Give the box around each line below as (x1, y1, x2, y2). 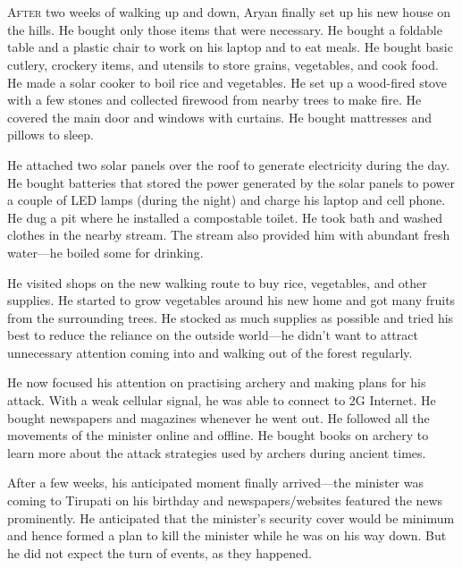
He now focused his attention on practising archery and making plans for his (7, 373, 426, 392)
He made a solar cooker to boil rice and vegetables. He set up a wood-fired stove (7, 72, 447, 91)
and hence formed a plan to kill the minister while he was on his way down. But (7, 526, 447, 545)
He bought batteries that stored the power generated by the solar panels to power (7, 173, 456, 191)
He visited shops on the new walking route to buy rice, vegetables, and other (7, 273, 427, 292)
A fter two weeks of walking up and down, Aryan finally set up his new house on (7, 3, 451, 21)
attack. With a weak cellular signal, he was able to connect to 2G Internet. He (7, 391, 436, 410)
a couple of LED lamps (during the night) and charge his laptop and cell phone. (7, 191, 446, 209)
